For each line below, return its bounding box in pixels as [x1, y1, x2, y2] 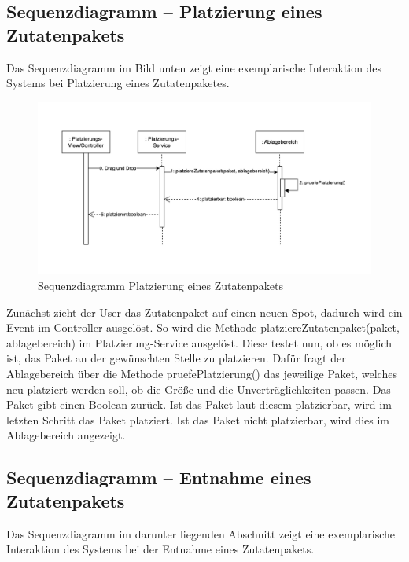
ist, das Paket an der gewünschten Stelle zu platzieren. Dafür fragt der [6, 350, 346, 366]
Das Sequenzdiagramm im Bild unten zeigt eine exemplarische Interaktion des [6, 59, 382, 75]
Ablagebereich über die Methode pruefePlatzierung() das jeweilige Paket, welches [6, 365, 397, 381]
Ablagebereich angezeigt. [6, 427, 126, 443]
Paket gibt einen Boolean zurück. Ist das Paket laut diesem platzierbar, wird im [6, 396, 392, 413]
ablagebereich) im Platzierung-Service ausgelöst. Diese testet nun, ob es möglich [6, 334, 392, 351]
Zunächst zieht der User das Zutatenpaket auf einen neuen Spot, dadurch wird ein [6, 303, 403, 320]
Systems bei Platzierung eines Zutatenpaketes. [6, 75, 230, 91]
